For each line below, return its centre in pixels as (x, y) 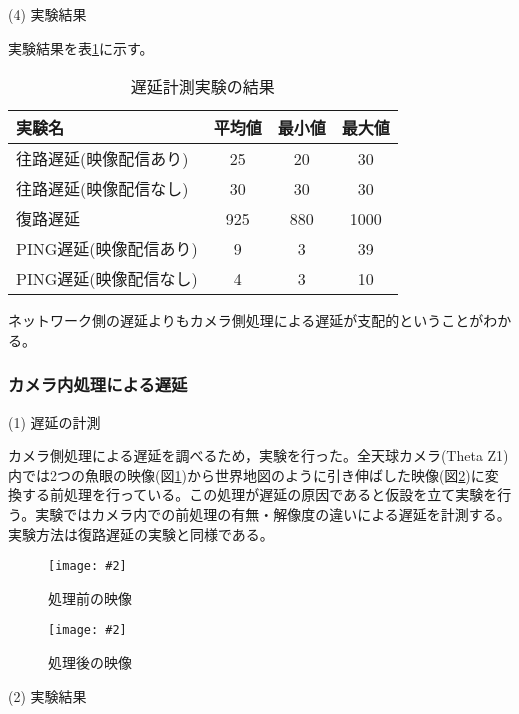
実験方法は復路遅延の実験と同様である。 (141, 533)
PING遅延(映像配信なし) (107, 279)
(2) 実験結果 (47, 695)
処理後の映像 (90, 662)
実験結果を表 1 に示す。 (81, 47)
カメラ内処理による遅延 (98, 384)
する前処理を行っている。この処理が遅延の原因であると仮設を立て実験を (259, 494)
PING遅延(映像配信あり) (107, 249)
